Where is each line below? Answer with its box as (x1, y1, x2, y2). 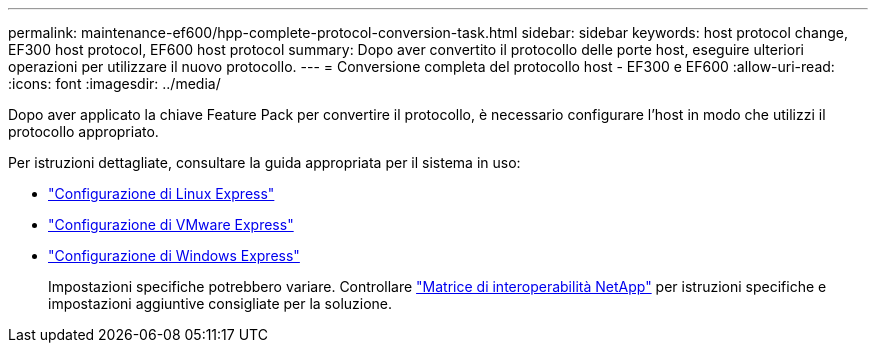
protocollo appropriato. (8, 123, 159, 140)
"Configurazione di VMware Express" (48, 216, 294, 233)
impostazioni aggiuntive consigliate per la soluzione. (48, 295, 393, 312)
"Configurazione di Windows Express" (48, 247, 300, 264)
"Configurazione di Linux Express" (48, 185, 275, 202)
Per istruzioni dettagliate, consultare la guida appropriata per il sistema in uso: (8, 154, 521, 171)
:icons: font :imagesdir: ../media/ (8, 75, 221, 92)
